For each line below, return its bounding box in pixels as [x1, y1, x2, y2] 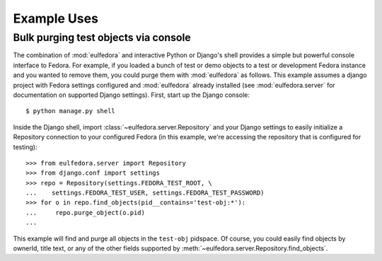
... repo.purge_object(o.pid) [25, 209, 145, 216]
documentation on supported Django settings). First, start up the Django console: [13, 91, 250, 99]
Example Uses [13, 11, 99, 26]
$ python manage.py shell [25, 107, 116, 115]
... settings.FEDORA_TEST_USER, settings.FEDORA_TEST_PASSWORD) [25, 189, 265, 197]
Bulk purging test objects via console [13, 31, 191, 44]
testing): [13, 142, 37, 151]
